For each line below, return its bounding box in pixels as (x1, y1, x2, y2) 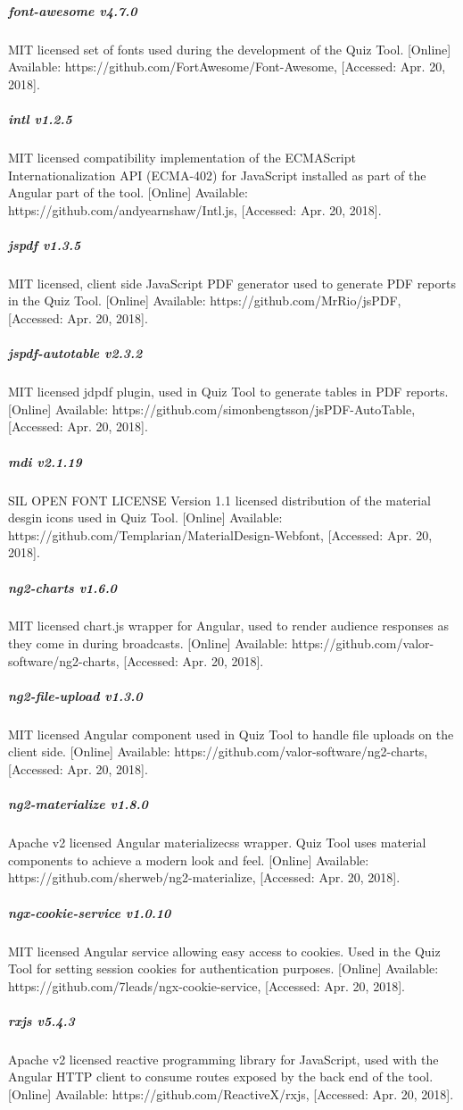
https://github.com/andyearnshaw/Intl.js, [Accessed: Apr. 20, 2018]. (8, 200, 382, 219)
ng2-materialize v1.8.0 (8, 795, 148, 814)
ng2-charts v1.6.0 (8, 578, 117, 597)
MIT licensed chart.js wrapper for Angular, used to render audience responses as (8, 616, 449, 635)
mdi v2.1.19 (8, 452, 82, 471)
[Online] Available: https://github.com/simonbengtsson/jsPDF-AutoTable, (8, 399, 416, 418)
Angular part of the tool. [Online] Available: (8, 183, 248, 202)
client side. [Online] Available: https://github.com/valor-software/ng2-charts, (8, 742, 428, 761)
